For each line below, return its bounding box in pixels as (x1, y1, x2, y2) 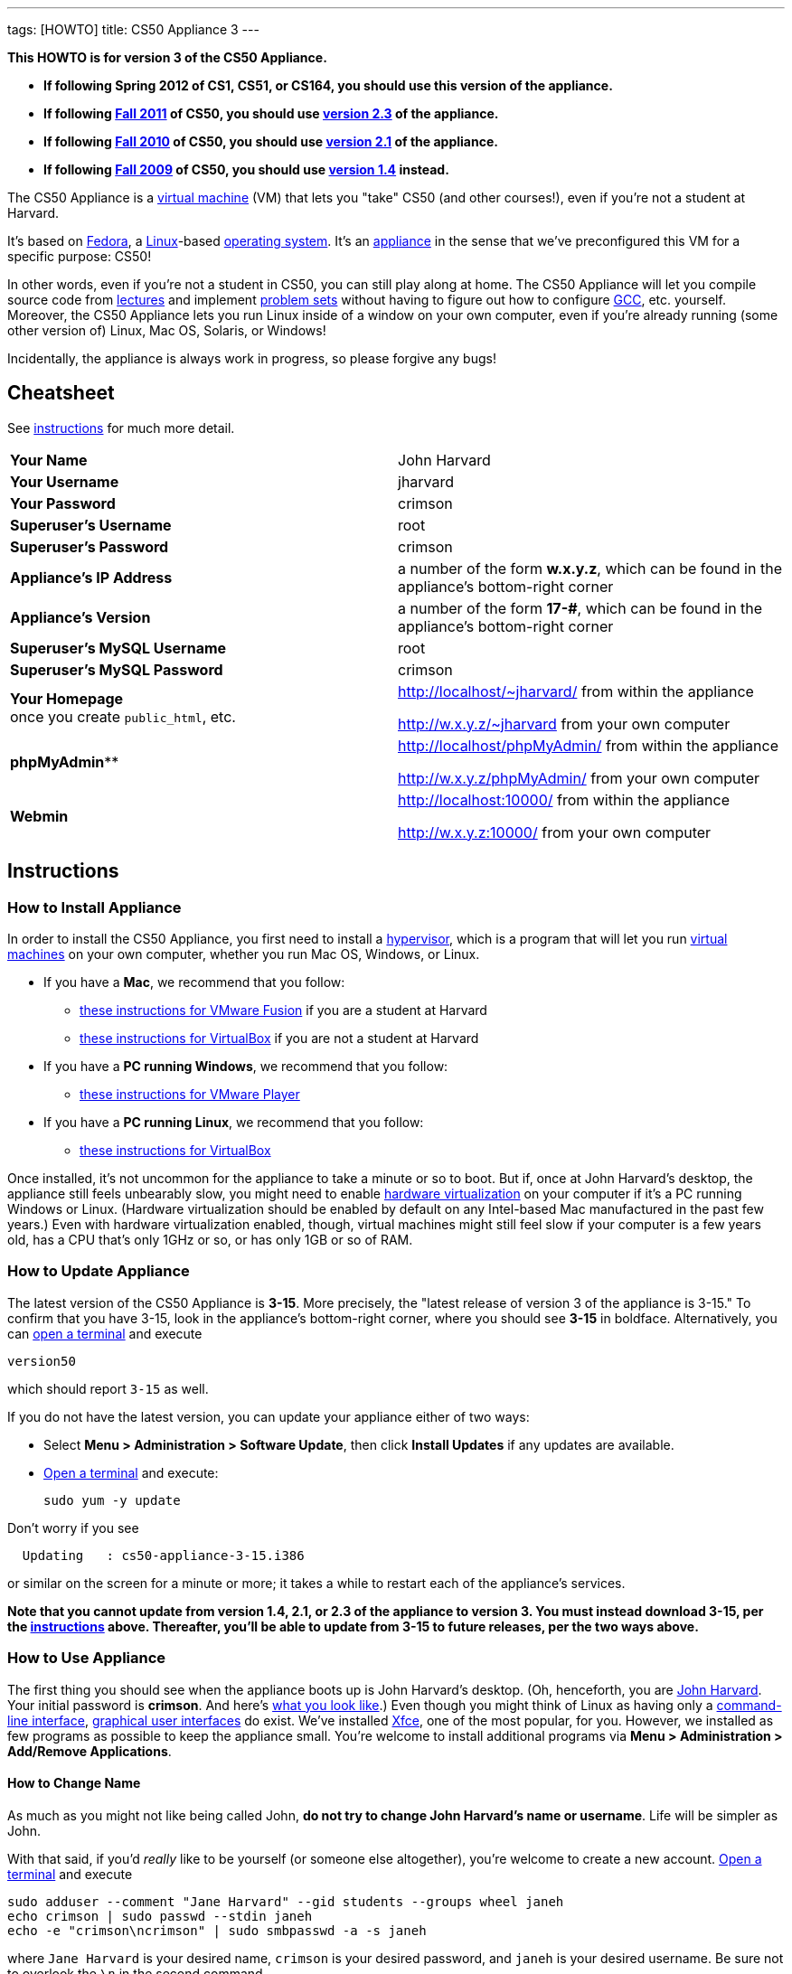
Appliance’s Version (10, 607, 151, 626)
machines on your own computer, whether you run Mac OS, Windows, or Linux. (7, 946, 480, 963)
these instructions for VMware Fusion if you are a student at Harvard (80, 1002, 487, 1019)
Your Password (10, 493, 116, 512)
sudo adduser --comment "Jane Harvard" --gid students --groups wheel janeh (7, 1894, 564, 1909)
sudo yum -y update (43, 1492, 181, 1508)
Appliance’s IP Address (10, 568, 173, 587)
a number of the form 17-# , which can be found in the (398, 598, 763, 617)
